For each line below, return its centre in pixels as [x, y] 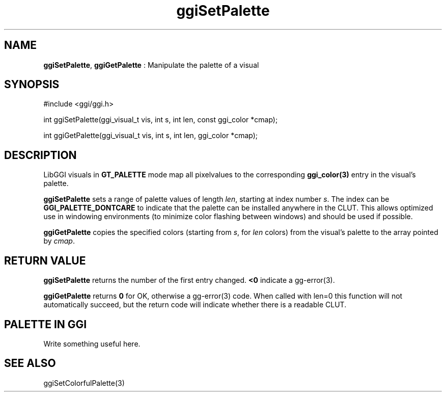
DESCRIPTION [40, 155]
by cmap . [59, 241]
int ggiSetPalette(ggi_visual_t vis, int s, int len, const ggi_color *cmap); [161, 120]
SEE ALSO [30, 363]
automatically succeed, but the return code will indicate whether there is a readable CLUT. [195, 305]
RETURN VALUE [45, 260]
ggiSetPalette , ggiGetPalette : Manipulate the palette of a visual [151, 65]
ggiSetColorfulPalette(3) [84, 383]
